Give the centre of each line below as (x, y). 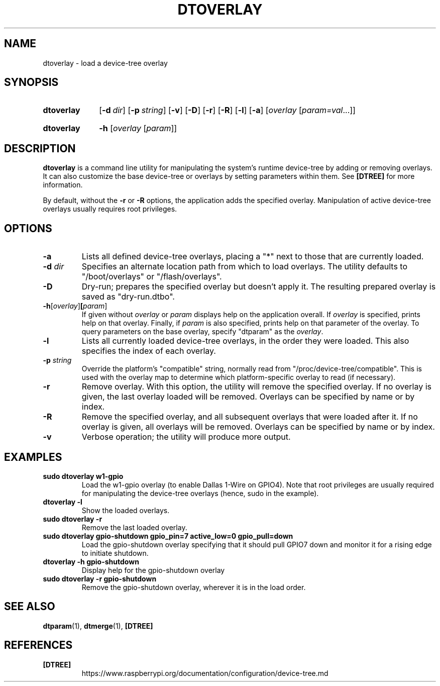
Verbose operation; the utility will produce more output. (186, 437)
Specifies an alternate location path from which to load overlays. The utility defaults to (245, 267)
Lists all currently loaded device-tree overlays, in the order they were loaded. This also (245, 341)
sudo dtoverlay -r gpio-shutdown (100, 578)
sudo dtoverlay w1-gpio (83, 476)
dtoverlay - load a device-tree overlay (105, 63)
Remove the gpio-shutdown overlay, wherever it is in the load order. (194, 587)
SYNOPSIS (31, 82)
